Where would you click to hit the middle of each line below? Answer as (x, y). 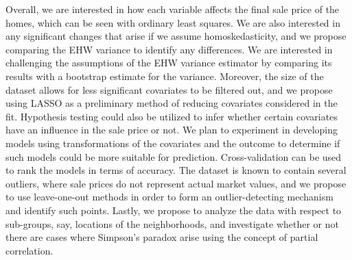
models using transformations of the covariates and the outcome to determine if (173, 143)
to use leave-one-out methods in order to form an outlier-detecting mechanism (169, 197)
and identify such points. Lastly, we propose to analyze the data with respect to (174, 210)
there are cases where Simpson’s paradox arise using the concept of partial (162, 237)
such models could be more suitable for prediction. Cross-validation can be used (174, 156)
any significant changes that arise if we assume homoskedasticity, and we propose (176, 36)
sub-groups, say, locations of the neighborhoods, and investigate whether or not (172, 223)
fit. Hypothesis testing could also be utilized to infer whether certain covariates (172, 116)
